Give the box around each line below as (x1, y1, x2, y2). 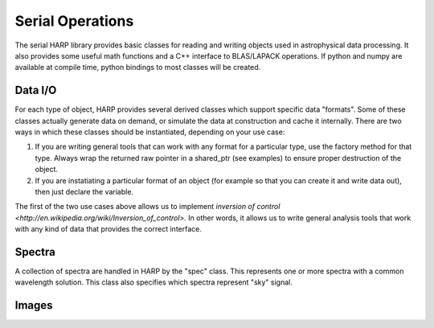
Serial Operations (14, 12, 134, 30)
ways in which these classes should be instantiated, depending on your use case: (14, 127, 285, 137)
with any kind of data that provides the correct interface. (14, 224, 203, 234)
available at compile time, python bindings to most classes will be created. (14, 63, 261, 72)
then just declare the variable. (35, 187, 134, 196)
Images (14, 298, 53, 313)
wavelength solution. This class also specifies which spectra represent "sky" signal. (14, 277, 293, 287)
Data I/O (14, 84, 57, 97)
